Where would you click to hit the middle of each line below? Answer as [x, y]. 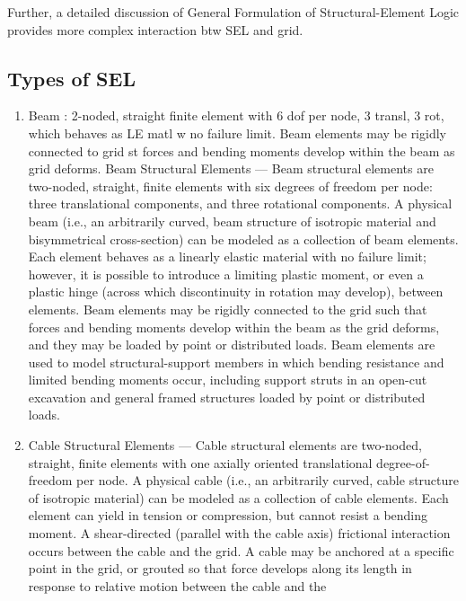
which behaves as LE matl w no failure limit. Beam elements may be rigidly [237, 133]
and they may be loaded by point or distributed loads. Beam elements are [232, 345]
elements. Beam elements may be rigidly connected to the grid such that [228, 309]
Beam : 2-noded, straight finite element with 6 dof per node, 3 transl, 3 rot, [236, 115]
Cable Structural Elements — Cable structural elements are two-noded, [225, 445]
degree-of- [403, 462]
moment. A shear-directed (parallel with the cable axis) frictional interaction [239, 533]
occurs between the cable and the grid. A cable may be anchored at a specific [241, 550]
